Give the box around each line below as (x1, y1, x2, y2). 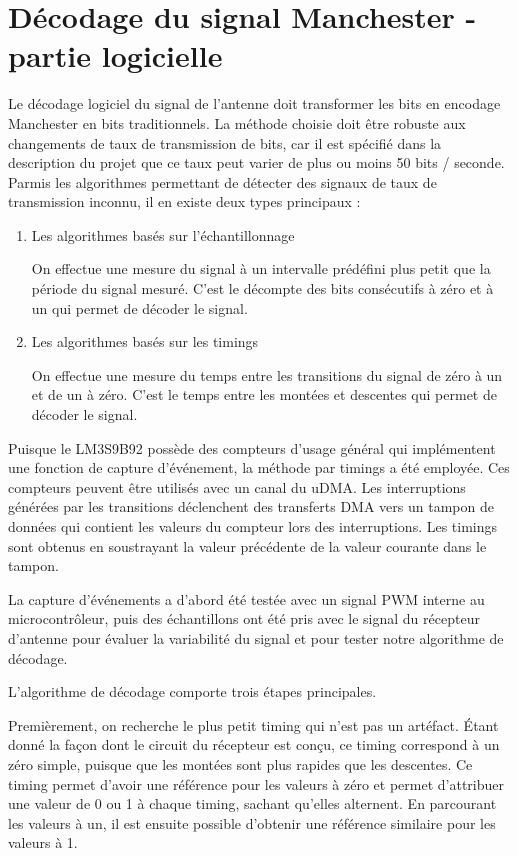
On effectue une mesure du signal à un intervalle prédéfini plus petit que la (31, 258, 491, 279)
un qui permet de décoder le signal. (31, 297, 248, 318)
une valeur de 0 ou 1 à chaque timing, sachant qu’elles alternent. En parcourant (8, 793, 497, 814)
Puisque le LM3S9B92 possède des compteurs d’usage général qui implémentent (8, 437, 496, 458)
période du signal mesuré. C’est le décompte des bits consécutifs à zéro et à (31, 278, 494, 299)
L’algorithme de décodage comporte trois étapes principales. (8, 681, 377, 702)
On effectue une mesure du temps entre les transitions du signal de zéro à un (31, 364, 503, 385)
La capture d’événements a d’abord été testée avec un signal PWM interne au (8, 588, 485, 609)
